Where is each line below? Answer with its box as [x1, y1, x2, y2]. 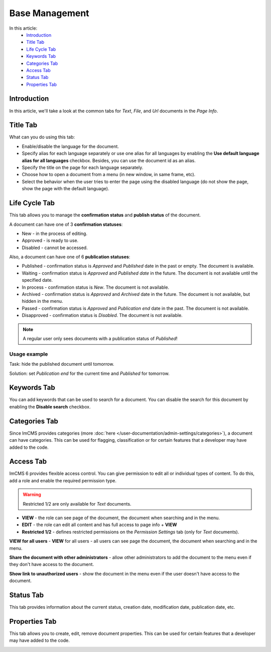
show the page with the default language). [22, 186, 109, 192]
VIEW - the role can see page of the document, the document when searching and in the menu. [22, 515, 220, 521]
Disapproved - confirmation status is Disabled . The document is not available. [22, 312, 183, 318]
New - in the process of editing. [22, 230, 88, 236]
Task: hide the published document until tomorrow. [9, 361, 114, 367]
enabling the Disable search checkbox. [9, 403, 91, 410]
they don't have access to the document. [9, 561, 94, 567]
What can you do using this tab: [9, 134, 75, 140]
